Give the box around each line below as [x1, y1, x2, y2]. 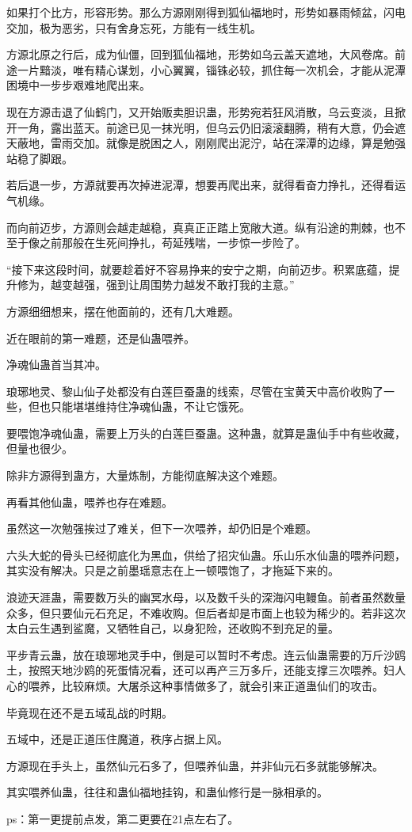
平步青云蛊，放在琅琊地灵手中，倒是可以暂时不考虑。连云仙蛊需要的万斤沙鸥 [6, 646, 406, 663]
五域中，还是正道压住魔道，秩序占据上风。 [6, 731, 228, 747]
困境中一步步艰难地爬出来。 [6, 77, 151, 93]
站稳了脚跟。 [6, 150, 73, 166]
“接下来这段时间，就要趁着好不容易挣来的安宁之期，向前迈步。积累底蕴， [6, 260, 389, 277]
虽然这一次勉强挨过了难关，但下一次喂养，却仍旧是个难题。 [6, 520, 317, 537]
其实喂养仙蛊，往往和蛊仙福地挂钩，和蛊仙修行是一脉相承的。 [6, 784, 328, 800]
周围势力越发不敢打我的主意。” [139, 276, 295, 293]
